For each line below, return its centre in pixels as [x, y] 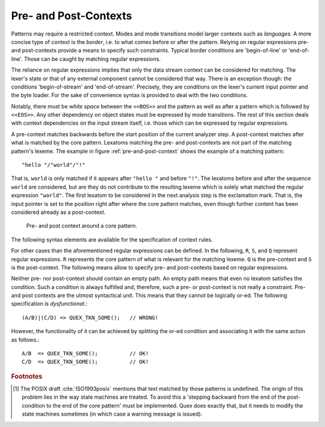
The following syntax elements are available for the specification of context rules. [112, 239]
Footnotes [27, 376]
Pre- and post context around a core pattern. [82, 226]
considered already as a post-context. [58, 212]
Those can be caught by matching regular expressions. [92, 59]
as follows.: [25, 340]
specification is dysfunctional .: [49, 304]
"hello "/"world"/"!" [54, 165]
